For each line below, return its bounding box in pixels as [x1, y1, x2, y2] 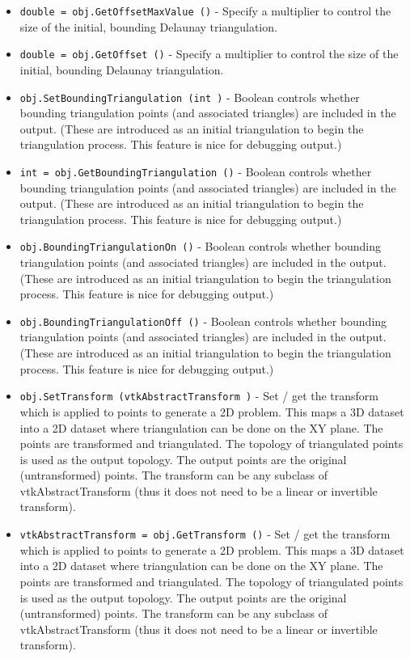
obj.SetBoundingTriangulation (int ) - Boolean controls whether [19, 88, 360, 105]
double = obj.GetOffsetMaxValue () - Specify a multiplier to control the [19, 2, 391, 19]
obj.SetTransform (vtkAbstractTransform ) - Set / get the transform [19, 387, 379, 404]
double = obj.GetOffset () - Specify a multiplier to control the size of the [19, 45, 399, 62]
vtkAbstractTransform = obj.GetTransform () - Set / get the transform [19, 526, 391, 543]
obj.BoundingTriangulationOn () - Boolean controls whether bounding [19, 238, 381, 255]
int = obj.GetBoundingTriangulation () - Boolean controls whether [19, 163, 372, 180]
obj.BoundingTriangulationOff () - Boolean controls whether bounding [19, 312, 387, 329]
